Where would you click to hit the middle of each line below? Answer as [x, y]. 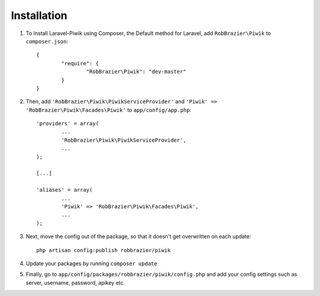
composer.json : [47, 41]
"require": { [80, 63]
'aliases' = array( [65, 190]
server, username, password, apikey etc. [76, 282]
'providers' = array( [68, 124]
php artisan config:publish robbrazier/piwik [104, 250]
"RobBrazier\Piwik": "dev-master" [136, 72]
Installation [39, 15]
